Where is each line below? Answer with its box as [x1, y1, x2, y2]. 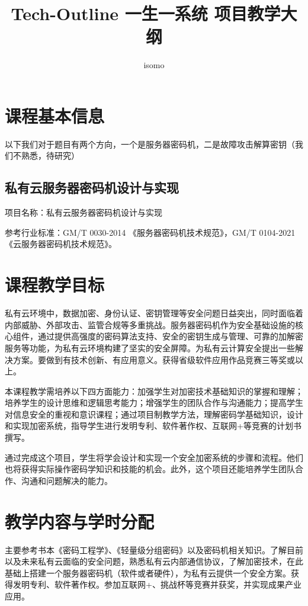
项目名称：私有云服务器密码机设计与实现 [5, 206, 162, 219]
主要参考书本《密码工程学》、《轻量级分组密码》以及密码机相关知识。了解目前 [5, 543, 303, 556]
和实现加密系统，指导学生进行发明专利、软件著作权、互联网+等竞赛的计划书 [5, 419, 301, 432]
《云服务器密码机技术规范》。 [5, 238, 117, 250]
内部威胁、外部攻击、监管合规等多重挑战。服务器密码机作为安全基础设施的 [5, 318, 295, 331]
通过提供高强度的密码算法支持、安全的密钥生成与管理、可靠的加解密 [37, 330, 303, 342]
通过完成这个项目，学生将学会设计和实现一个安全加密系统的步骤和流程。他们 [5, 451, 303, 463]
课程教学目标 [5, 272, 105, 297]
